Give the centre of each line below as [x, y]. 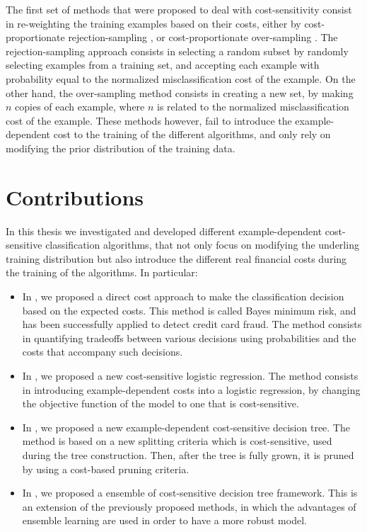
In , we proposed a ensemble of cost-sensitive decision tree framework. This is [190, 493]
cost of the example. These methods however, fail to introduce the [149, 120]
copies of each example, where [80, 107]
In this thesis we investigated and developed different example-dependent [164, 231]
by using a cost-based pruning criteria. [106, 469]
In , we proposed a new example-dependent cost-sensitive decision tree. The [186, 427]
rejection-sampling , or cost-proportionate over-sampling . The [203, 37]
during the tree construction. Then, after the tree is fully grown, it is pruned [188, 454]
